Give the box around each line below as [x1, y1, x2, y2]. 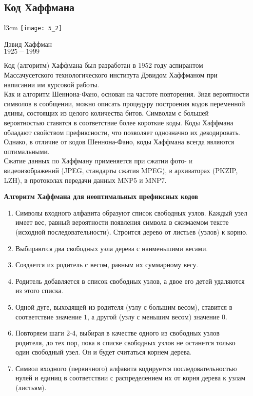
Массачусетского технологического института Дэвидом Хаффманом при [4, 70, 217, 80]
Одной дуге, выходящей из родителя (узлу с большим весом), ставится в [15, 301, 233, 312]
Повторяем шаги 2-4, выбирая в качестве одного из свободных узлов [15, 328, 220, 338]
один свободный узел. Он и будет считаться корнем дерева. [15, 347, 192, 357]
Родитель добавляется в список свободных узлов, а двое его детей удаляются [15, 276, 245, 286]
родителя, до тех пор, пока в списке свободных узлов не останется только [15, 337, 235, 347]
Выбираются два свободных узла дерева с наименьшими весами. [15, 243, 208, 253]
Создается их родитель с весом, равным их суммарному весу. [15, 259, 198, 270]
